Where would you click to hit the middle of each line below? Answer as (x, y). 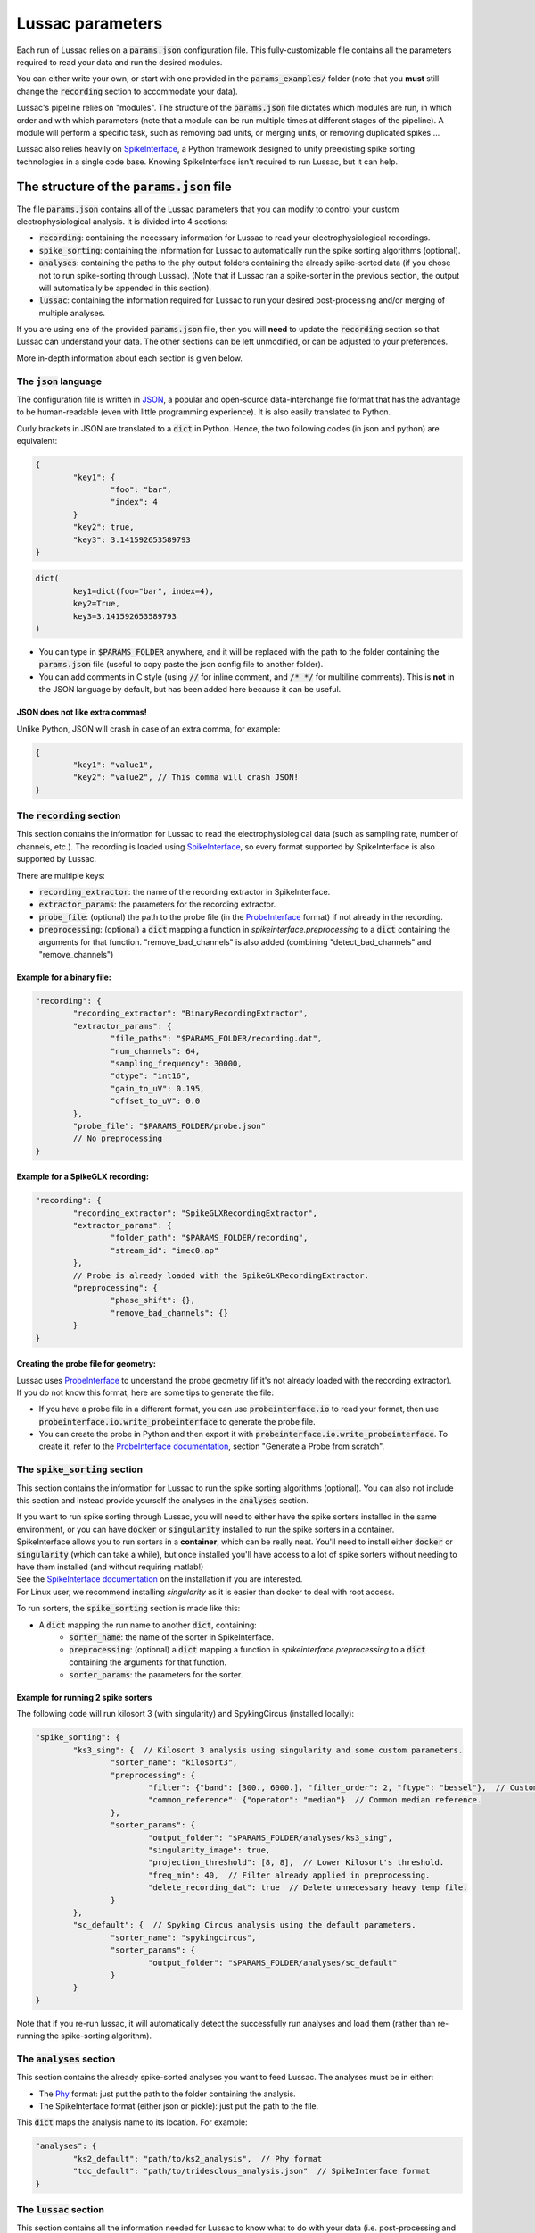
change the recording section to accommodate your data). (127, 91)
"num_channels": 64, (155, 1051)
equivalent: (37, 441)
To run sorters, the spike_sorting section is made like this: (128, 1609)
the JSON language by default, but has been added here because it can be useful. (190, 690)
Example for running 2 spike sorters (84, 1698)
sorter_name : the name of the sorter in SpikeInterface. (171, 1637)
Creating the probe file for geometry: (86, 1364)
